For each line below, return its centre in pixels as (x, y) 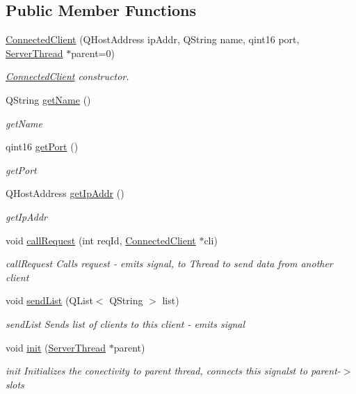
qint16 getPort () (42, 147)
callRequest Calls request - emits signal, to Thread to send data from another (169, 263)
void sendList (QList (49, 300)
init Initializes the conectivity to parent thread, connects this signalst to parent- (173, 371)
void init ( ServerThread (56, 347)
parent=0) (93, 53)
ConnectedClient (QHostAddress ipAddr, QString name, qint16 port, (153, 39)
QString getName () (48, 99)
